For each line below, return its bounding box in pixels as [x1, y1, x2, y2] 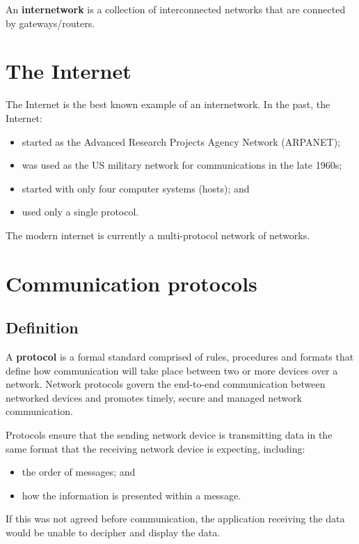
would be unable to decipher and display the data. [6, 524, 221, 539]
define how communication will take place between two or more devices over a [6, 363, 338, 377]
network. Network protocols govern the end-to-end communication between [6, 377, 326, 391]
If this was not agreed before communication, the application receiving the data [6, 511, 345, 526]
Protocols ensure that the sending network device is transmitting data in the [6, 428, 333, 442]
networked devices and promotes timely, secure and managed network [6, 390, 302, 405]
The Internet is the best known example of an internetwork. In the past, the [6, 97, 330, 112]
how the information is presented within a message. [22, 488, 241, 502]
